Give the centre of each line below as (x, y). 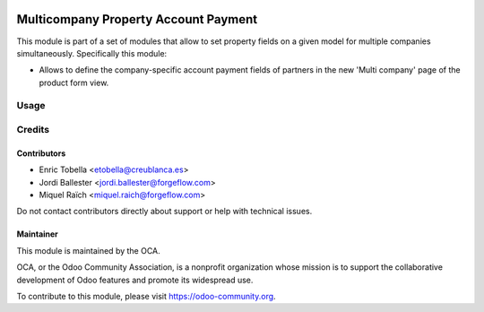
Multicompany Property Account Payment (137, 19)
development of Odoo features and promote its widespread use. (135, 280)
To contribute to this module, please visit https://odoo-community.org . (147, 296)
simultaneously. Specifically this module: (92, 53)
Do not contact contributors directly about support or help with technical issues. (164, 212)
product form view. (74, 82)
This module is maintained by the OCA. (88, 250)
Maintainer (37, 234)
